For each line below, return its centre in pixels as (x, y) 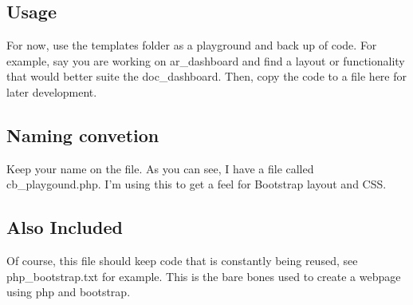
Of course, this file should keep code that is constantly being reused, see (182, 261)
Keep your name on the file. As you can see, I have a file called (160, 168)
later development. (52, 91)
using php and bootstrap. (69, 292)
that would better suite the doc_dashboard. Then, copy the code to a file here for (206, 76)
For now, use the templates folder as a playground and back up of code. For (192, 45)
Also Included (65, 227)
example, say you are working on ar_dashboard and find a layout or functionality (206, 60)
